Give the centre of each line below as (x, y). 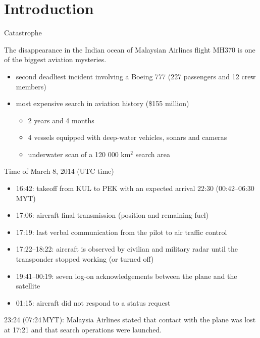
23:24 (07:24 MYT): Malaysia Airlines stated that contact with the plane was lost (130, 320)
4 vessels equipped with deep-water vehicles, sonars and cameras (127, 137)
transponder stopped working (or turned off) (85, 259)
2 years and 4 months (61, 120)
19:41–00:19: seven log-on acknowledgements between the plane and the (126, 276)
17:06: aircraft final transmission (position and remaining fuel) (112, 215)
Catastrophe (23, 33)
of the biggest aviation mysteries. (55, 59)
